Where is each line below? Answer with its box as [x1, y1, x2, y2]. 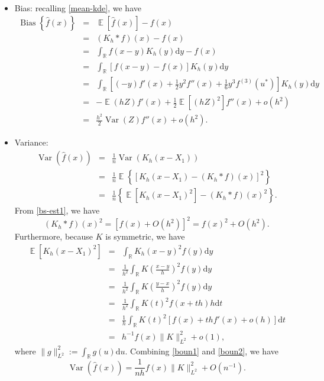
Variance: [14, 136, 48, 148]
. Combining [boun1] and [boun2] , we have [125, 344, 278, 357]
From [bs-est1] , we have [14, 204, 100, 217]
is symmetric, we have [105, 230, 185, 243]
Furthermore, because [14, 230, 93, 243]
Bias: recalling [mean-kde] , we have [14, 2, 141, 14]
